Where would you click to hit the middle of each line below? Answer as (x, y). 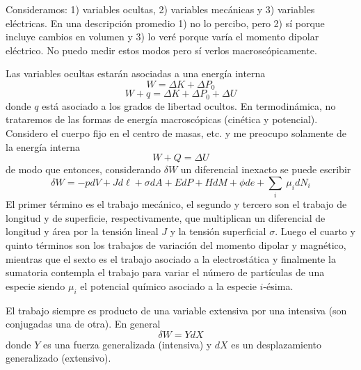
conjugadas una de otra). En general (83, 324)
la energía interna (43, 146)
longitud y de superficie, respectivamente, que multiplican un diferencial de (166, 217)
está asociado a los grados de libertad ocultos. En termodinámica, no (189, 105)
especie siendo (35, 285)
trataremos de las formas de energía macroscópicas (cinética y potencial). (162, 119)
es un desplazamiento (276, 344)
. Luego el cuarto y (315, 231)
